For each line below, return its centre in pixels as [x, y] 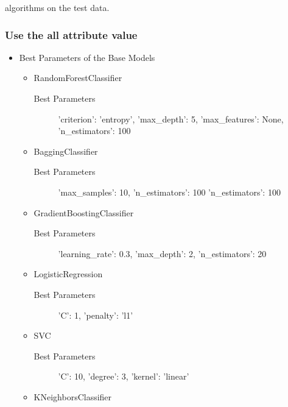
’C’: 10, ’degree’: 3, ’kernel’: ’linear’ [124, 376]
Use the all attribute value [71, 34]
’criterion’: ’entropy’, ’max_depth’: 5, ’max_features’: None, [171, 119]
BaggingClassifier [66, 151]
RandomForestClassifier [78, 78]
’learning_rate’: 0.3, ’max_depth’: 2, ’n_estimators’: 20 [162, 253]
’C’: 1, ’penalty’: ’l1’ [96, 315]
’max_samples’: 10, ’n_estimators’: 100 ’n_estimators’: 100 [169, 192]
